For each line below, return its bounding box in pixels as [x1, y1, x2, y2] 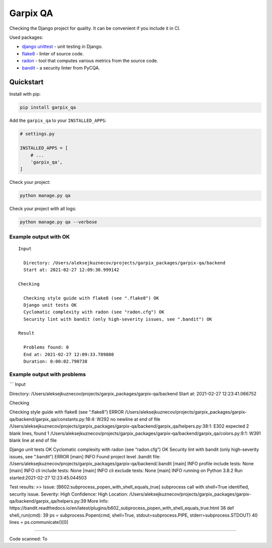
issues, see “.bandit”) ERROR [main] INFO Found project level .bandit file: [9, 453, 161, 459]
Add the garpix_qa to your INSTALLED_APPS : [9, 117, 107, 123]
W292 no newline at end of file [96, 416, 161, 422]
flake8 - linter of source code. [22, 50, 84, 56]
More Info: [87, 498, 109, 504]
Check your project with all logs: [9, 205, 77, 212]
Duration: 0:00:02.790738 [23, 359, 88, 365]
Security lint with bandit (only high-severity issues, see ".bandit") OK [23, 316, 213, 322]
